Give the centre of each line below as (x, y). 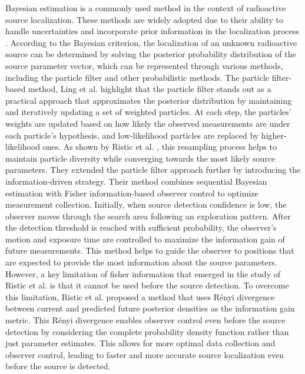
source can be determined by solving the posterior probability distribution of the (151, 54)
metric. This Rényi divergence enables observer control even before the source (145, 320)
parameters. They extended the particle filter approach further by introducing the (153, 170)
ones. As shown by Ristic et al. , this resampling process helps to (160, 147)
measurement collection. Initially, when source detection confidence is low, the (146, 204)
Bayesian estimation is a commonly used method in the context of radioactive (146, 8)
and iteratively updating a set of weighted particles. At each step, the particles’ (148, 112)
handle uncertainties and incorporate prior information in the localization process (152, 31)
